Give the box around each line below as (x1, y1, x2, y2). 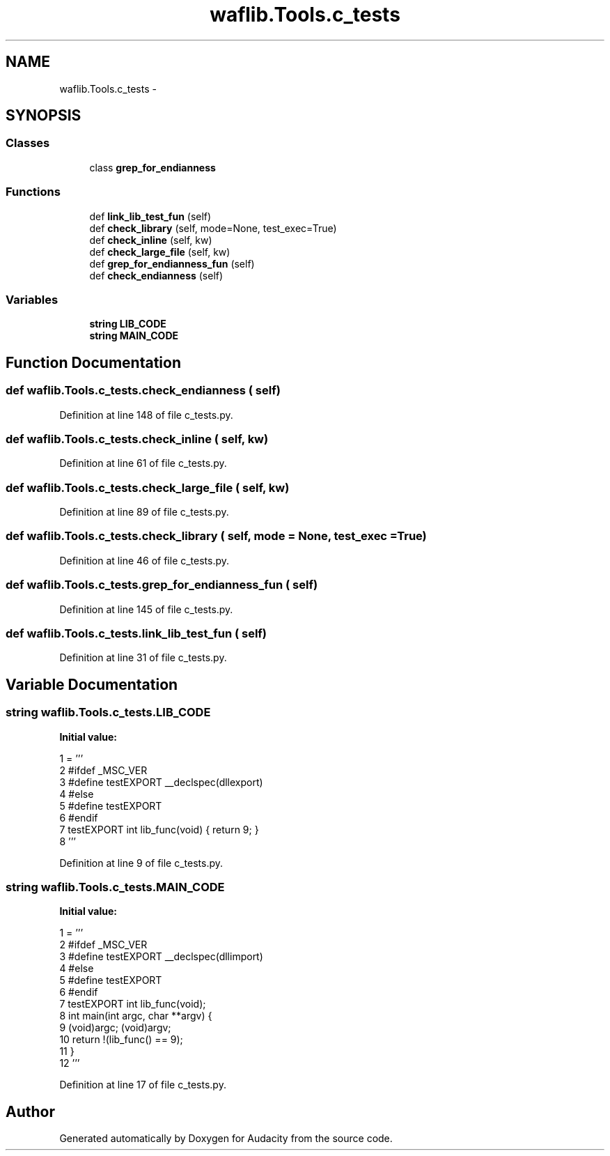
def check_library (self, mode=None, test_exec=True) (89, 222, 337, 234)
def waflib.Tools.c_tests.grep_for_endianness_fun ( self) (6, 578, 318, 592)
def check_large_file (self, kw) (89, 245, 230, 258)
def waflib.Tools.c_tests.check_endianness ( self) (6, 383, 281, 398)
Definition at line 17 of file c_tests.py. (59, 1079, 226, 1091)
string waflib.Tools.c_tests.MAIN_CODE (6, 879, 225, 894)
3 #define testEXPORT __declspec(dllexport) (59, 776, 263, 788)
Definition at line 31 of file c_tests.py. (59, 652, 227, 664)
